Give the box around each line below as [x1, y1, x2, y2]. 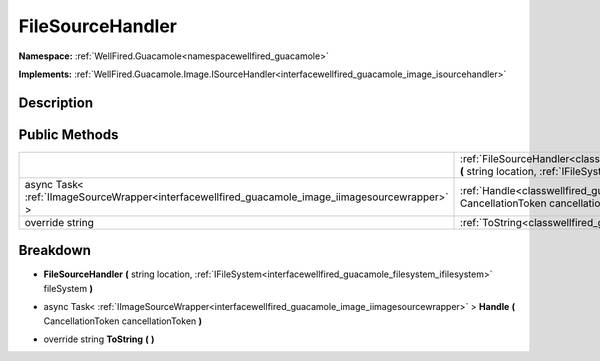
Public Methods [18, 126, 119, 143]
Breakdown [18, 242, 92, 259]
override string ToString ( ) [43, 333, 155, 345]
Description [18, 94, 94, 111]
